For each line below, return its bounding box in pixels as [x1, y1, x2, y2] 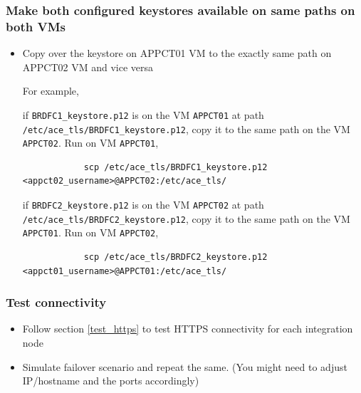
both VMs [6, 17, 66, 35]
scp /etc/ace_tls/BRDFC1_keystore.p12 [83, 162, 268, 172]
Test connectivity [6, 293, 107, 311]
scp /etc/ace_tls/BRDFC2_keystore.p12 [83, 252, 268, 263]
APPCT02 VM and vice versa [22, 59, 154, 74]
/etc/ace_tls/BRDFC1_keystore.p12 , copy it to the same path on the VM [22, 121, 350, 136]
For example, [22, 83, 79, 98]
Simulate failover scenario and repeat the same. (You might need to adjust [22, 359, 347, 374]
